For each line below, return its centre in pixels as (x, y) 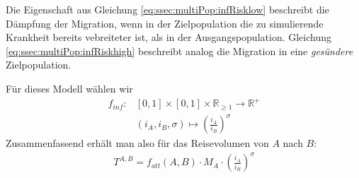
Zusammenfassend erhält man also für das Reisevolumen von (137, 143)
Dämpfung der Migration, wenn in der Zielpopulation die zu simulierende (165, 23)
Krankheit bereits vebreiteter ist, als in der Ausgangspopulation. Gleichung (169, 37)
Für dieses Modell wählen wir (69, 88)
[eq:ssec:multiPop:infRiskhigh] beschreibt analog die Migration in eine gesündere (179, 51)
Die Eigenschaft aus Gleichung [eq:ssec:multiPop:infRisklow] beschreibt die (167, 9)
